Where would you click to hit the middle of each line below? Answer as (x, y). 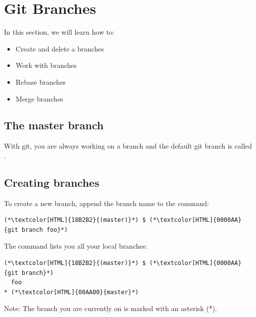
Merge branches (39, 98)
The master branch (54, 125)
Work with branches (46, 65)
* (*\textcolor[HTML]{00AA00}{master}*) (72, 292)
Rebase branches (41, 81)
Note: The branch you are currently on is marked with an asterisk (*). (111, 308)
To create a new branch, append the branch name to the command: (106, 203)
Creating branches (52, 182)
